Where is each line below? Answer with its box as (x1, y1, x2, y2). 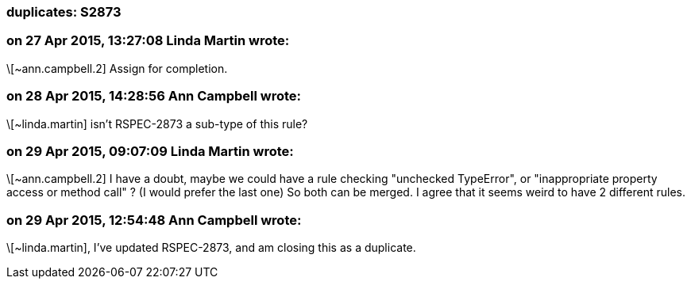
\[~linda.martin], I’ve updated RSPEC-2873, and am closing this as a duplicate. (6, 241, 416, 254)
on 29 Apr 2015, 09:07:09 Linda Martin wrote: (6, 142, 294, 159)
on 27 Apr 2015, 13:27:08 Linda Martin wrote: (6, 32, 290, 49)
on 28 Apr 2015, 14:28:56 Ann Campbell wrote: (6, 88, 302, 104)
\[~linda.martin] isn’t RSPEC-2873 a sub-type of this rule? (6, 116, 308, 131)
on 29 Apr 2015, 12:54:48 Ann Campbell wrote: (6, 211, 302, 228)
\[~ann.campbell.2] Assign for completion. (6, 61, 228, 75)
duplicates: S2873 (6, 4, 122, 20)
